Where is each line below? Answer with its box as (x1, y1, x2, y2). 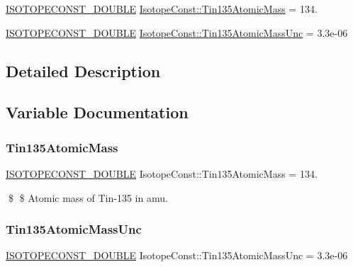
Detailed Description (6, 59, 161, 81)
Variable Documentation (6, 101, 189, 123)
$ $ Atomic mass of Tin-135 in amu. (8, 190, 168, 205)
